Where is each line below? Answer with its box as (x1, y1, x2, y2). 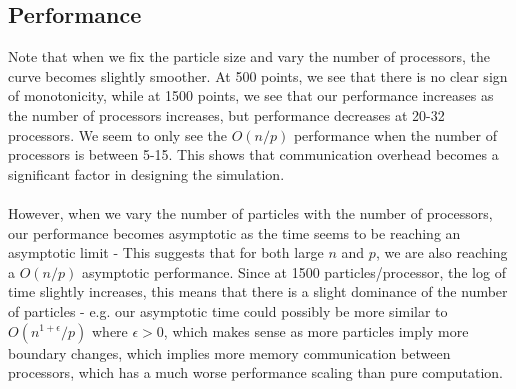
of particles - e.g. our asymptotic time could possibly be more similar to (8, 300, 448, 321)
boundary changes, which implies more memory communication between (8, 342, 451, 363)
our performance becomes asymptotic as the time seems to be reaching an (8, 222, 461, 243)
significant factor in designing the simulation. (8, 163, 285, 184)
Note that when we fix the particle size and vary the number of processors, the (8, 46, 490, 67)
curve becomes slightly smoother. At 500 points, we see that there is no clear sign (8, 65, 508, 86)
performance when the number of (293, 124, 498, 145)
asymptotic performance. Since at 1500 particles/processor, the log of (81, 261, 506, 282)
